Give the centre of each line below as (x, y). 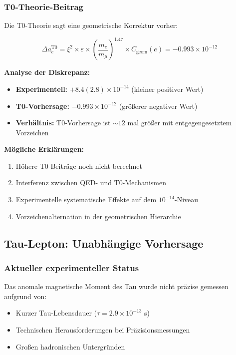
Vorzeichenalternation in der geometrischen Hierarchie (98, 216)
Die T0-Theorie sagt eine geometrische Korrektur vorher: (91, 25)
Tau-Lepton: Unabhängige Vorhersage (104, 243)
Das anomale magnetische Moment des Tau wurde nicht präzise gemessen (116, 286)
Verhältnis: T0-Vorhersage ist (63, 123)
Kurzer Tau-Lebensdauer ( (56, 313)
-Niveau (187, 199)
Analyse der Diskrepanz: (47, 72)
